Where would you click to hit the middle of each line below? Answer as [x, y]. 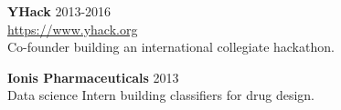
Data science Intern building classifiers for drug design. [161, 95]
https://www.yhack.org [73, 29]
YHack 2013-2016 [59, 11]
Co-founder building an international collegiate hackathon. [171, 47]
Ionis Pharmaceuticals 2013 [93, 77]
